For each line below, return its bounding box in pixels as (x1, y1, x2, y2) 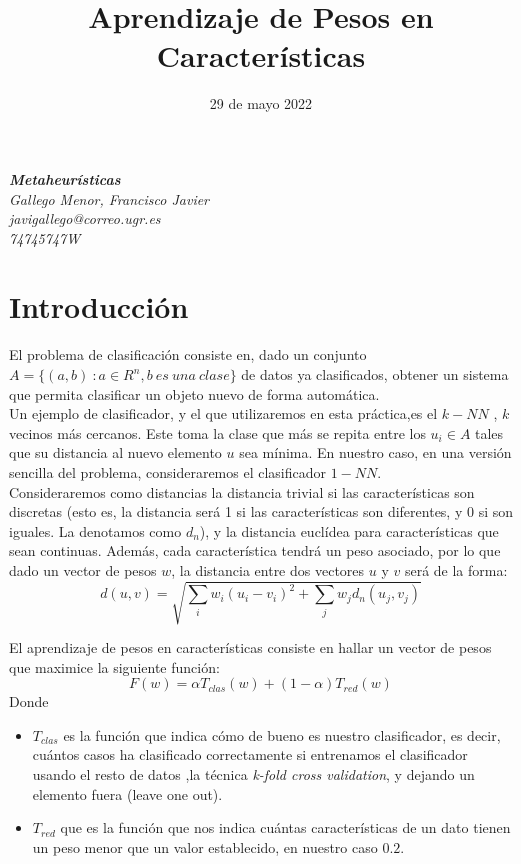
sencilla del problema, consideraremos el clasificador (9, 461, 327, 482)
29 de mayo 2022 (209, 93, 313, 114)
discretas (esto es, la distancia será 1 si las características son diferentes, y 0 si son (9, 501, 513, 522)
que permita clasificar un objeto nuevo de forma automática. (9, 383, 380, 404)
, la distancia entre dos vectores (171, 559, 365, 580)
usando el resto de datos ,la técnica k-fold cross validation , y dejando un (32, 764, 475, 785)
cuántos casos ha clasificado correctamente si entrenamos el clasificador (32, 744, 468, 765)
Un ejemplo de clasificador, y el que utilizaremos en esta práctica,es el (9, 403, 438, 424)
